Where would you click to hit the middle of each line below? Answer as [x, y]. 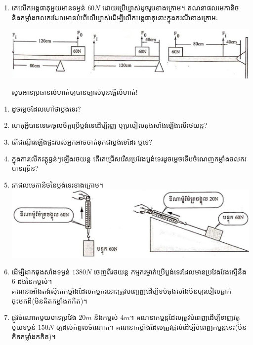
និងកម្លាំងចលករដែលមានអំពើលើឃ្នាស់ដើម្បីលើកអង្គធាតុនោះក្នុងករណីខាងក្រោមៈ [115, 17]
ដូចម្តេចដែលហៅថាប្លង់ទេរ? [46, 108]
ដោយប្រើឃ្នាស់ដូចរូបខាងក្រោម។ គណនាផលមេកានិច [171, 7]
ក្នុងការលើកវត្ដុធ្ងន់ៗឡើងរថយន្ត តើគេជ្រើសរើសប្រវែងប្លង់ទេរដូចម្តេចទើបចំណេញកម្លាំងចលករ [129, 158]
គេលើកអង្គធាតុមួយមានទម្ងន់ [48, 7]
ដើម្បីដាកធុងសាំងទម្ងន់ [41, 271]
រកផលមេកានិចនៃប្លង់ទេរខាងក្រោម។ [58, 184]
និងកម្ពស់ [106, 317]
